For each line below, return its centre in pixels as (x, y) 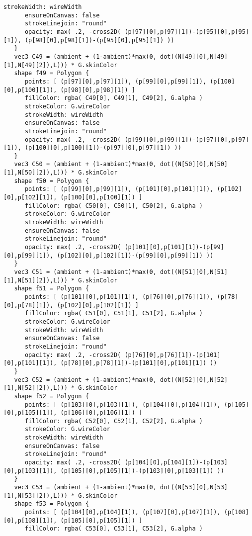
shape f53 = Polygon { (51, 504)
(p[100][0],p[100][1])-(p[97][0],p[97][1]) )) (103, 148)
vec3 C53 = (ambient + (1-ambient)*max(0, (85, 488)
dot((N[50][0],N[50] (194, 164)
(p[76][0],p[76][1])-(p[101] (172, 355)
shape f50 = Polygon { (51, 181)
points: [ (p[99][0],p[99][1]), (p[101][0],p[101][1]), (119, 189)
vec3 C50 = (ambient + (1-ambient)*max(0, (85, 164)
